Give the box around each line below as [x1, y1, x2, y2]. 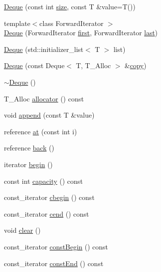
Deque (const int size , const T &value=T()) [4, 1, 135, 11]
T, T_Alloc [76, 60, 111, 71]
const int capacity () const [4, 175, 83, 186]
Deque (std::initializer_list [4, 44, 83, 54]
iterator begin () [4, 159, 53, 169]
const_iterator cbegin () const [4, 192, 95, 202]
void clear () [4, 225, 41, 235]
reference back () [4, 143, 54, 153]
